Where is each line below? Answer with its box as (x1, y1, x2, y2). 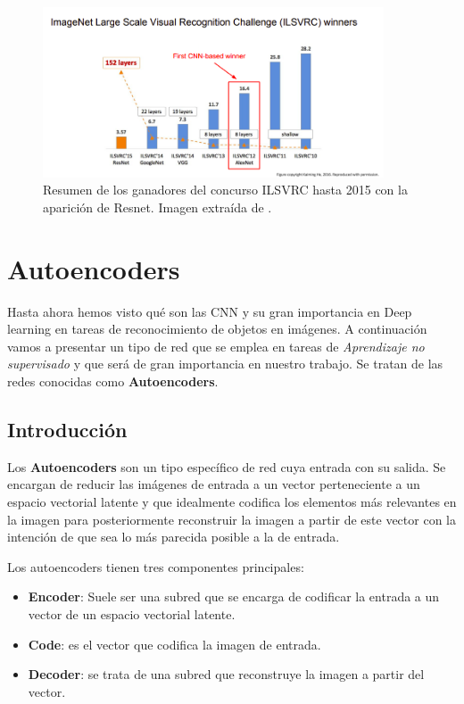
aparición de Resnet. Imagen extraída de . (43, 197, 272, 216)
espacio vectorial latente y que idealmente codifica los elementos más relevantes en (7, 493, 457, 511)
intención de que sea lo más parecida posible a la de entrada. (7, 527, 340, 546)
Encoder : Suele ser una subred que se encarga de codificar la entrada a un (28, 587, 440, 606)
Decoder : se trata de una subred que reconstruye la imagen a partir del (28, 665, 425, 683)
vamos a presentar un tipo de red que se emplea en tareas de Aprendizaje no (7, 336, 425, 355)
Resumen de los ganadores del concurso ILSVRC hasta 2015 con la (43, 180, 408, 199)
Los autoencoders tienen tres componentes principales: (7, 557, 304, 576)
